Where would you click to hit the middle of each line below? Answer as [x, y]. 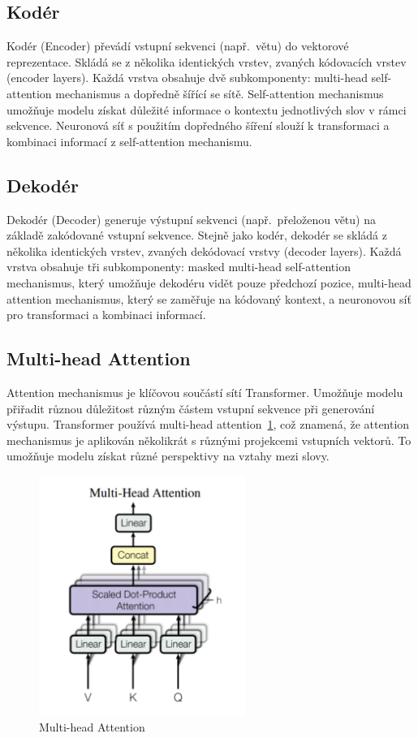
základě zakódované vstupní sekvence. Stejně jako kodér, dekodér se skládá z [197, 235]
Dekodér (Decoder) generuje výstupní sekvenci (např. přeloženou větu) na [191, 219]
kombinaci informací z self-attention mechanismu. [129, 141]
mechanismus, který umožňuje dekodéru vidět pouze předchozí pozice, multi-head [209, 282]
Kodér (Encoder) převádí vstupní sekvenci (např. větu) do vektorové [178, 46]
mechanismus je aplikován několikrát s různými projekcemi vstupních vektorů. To [209, 440]
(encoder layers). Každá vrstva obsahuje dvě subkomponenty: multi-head [187, 78]
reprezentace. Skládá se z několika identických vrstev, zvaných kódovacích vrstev [207, 61]
